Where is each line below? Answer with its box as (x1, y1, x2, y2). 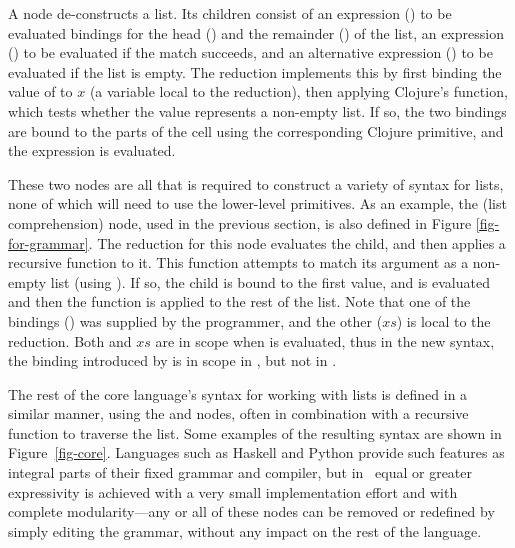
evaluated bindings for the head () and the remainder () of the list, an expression (8, 22, 504, 43)
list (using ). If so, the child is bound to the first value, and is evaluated (50, 271, 490, 292)
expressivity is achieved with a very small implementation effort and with (8, 481, 458, 502)
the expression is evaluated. (8, 140, 176, 161)
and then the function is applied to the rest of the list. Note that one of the (8, 291, 471, 312)
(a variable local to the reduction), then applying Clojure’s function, (89, 81, 508, 102)
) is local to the (396, 310, 491, 331)
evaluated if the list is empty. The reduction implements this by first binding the (8, 61, 502, 82)
